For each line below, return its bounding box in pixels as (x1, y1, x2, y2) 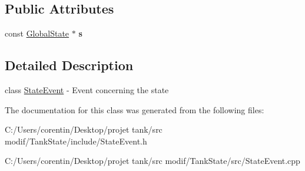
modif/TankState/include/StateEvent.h (5, 134, 147, 147)
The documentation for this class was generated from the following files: (5, 103, 264, 116)
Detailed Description (5, 56, 134, 74)
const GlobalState (5, 27, 69, 40)
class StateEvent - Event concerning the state (5, 84, 169, 96)
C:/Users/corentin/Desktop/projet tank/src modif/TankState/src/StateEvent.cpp (5, 154, 300, 167)
